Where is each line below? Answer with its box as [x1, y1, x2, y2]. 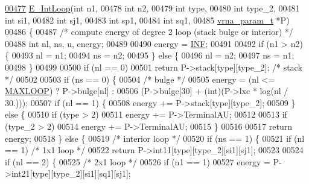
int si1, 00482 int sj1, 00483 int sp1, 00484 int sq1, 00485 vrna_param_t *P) [5, 13, 290, 26]
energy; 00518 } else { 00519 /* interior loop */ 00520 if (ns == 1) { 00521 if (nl [5, 132, 305, 144]
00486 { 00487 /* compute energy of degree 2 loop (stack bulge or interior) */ [5, 25, 293, 38]
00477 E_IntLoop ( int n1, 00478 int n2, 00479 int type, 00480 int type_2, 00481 [5, 2, 300, 14]
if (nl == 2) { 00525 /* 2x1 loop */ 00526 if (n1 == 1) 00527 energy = [5, 155, 270, 168]
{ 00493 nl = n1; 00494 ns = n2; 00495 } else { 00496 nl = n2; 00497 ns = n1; [5, 49, 295, 62]
